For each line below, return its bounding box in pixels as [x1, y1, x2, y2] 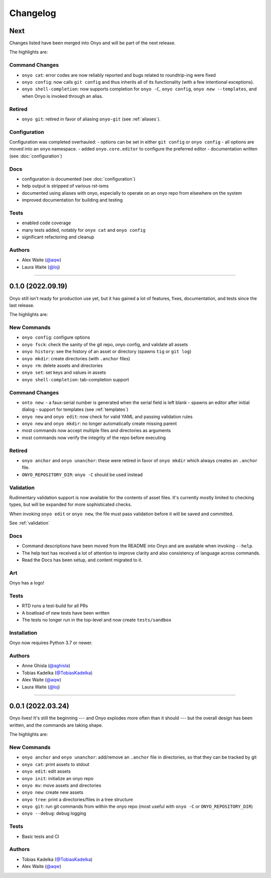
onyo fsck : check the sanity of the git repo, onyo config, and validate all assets [22, 341, 188, 347]
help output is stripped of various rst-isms [22, 183, 109, 189]
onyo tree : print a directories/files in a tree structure [22, 796, 133, 802]
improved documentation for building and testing [22, 197, 123, 203]
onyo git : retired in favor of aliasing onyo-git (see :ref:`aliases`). [22, 116, 161, 122]
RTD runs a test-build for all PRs [22, 603, 88, 609]
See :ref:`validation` [9, 520, 50, 526]
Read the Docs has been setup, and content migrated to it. [22, 557, 143, 563]
